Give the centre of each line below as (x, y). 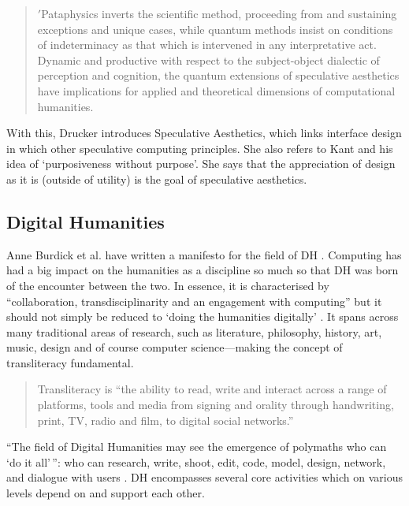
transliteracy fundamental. (70, 362)
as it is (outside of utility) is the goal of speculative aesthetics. (157, 179)
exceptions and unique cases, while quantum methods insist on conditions (215, 29)
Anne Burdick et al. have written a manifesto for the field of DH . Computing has (204, 254)
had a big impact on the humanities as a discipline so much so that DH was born (203, 270)
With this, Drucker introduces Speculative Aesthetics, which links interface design (204, 133)
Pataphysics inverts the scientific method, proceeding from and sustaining (219, 13)
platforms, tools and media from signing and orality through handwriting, (216, 405)
